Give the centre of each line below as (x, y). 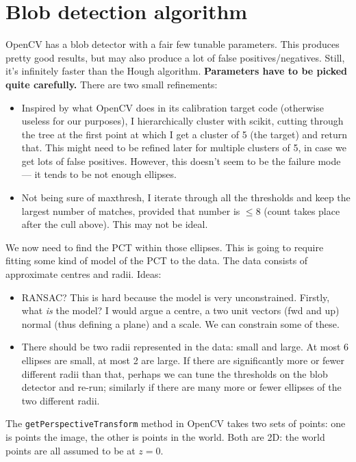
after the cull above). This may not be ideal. (115, 224)
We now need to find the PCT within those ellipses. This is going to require (165, 247)
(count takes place (302, 210)
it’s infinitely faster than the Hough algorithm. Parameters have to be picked (177, 71)
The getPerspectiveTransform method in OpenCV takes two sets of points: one (176, 423)
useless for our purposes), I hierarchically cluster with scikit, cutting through (182, 121)
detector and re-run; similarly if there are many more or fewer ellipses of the (181, 387)
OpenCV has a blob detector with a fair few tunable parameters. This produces (173, 44)
